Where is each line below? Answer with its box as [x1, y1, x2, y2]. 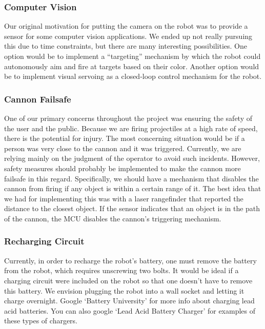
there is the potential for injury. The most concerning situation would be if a [4, 133, 245, 143]
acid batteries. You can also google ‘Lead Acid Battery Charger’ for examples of [4, 305, 256, 316]
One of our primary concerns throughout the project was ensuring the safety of [4, 113, 252, 123]
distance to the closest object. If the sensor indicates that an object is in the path [4, 203, 260, 214]
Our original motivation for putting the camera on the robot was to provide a [4, 20, 248, 31]
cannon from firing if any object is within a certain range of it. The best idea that [4, 183, 261, 194]
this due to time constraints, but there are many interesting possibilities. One [4, 40, 247, 51]
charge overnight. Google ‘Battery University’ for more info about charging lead [4, 295, 255, 306]
